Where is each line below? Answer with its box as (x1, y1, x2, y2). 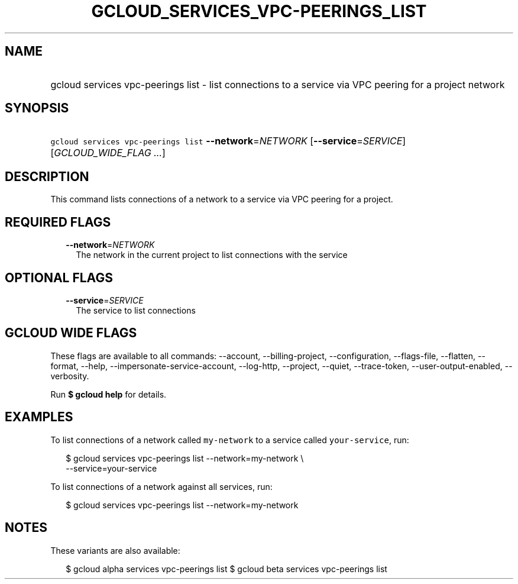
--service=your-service (66, 463, 157, 473)
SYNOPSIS (5, 101, 69, 116)
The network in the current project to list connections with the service (76, 250, 348, 260)
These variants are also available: (50, 545, 180, 556)
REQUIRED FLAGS (5, 214, 111, 230)
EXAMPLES (5, 409, 73, 425)
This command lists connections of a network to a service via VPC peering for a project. (50, 194, 393, 205)
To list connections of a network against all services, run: (50, 481, 273, 492)
